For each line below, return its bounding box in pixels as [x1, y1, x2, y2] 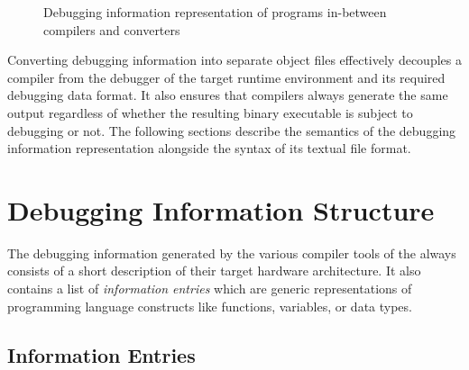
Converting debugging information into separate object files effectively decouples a [7, 50, 462, 69]
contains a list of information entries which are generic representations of [7, 279, 412, 298]
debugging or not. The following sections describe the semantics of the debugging [7, 121, 456, 140]
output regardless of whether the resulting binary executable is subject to [7, 103, 413, 122]
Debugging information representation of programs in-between [43, 3, 387, 21]
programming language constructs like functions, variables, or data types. [7, 296, 412, 315]
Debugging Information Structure [7, 191, 435, 228]
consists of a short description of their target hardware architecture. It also [7, 261, 421, 280]
